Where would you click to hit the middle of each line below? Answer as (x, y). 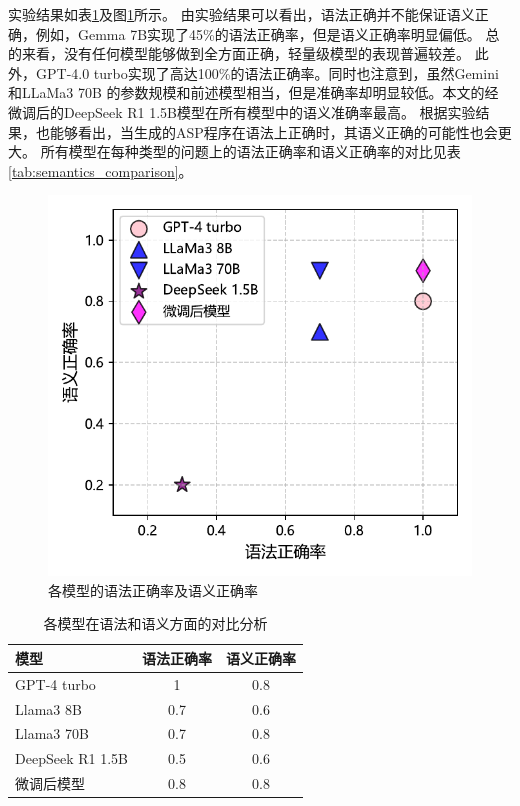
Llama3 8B (48, 708)
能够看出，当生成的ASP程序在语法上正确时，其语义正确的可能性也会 (273, 131)
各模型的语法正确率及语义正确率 (153, 589)
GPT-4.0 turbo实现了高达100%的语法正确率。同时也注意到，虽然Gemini (267, 72)
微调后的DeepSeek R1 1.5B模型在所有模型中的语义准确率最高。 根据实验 (242, 111)
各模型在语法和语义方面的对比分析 (155, 623)
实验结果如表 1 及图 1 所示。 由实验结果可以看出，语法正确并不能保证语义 (241, 14)
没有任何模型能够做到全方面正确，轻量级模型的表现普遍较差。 (266, 53)
